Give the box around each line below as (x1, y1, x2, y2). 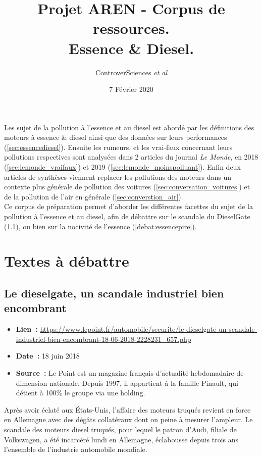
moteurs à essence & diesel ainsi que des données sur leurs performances (4, 132, 227, 142)
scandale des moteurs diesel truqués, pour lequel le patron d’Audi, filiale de (4, 424, 237, 434)
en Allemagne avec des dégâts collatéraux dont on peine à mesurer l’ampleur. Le (4, 414, 253, 425)
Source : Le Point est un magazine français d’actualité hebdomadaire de (16, 367, 244, 378)
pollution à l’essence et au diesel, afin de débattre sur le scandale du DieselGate (4, 211, 250, 222)
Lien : (16, 324, 38, 334)
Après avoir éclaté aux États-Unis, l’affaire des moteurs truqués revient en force (4, 404, 251, 415)
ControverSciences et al (95, 67, 168, 77)
